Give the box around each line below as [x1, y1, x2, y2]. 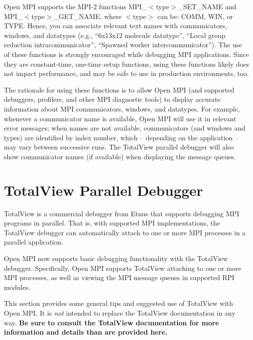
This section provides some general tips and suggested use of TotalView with [4, 298, 234, 308]
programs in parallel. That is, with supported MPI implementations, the [4, 218, 220, 228]
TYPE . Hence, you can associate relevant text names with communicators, [4, 20, 227, 31]
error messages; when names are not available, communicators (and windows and [4, 123, 246, 133]
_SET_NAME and [178, 1, 236, 11]
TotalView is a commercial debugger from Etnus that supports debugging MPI [4, 208, 239, 218]
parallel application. [4, 237, 63, 247]
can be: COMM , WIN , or [157, 11, 233, 21]
